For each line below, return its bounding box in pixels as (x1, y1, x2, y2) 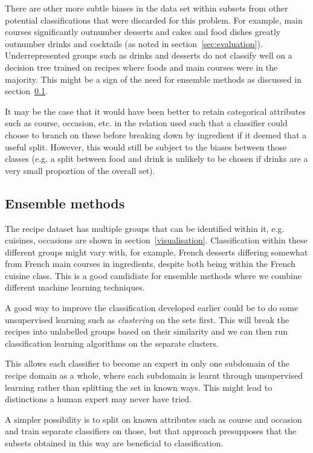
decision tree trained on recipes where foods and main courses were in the (5, 60, 278, 73)
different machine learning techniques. (5, 281, 145, 294)
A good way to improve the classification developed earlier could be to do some (5, 301, 298, 314)
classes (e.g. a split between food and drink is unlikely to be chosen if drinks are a (5, 152, 308, 165)
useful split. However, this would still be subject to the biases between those (5, 140, 287, 153)
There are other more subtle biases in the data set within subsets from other (5, 2, 288, 14)
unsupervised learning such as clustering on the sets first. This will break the (5, 313, 289, 326)
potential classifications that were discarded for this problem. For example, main (5, 13, 303, 26)
